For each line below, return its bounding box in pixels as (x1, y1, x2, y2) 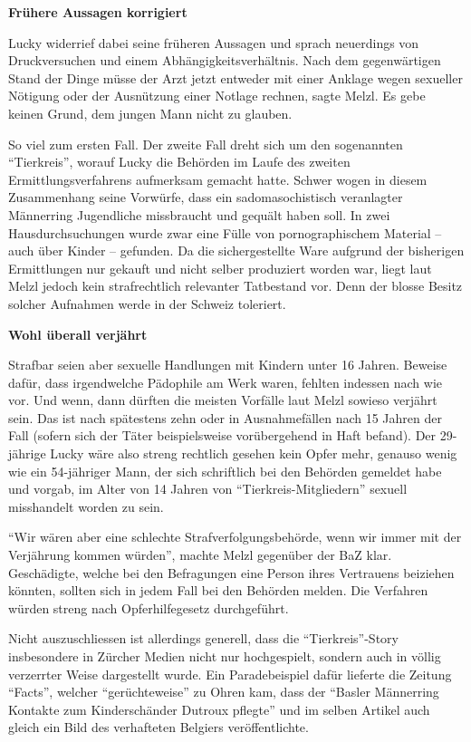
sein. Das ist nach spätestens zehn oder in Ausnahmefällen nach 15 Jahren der (8, 408, 442, 427)
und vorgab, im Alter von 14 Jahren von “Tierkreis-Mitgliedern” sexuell (8, 479, 408, 498)
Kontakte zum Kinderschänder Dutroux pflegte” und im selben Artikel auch (8, 699, 430, 718)
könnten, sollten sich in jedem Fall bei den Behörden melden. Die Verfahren (8, 581, 428, 600)
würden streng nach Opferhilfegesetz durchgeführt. (8, 598, 289, 617)
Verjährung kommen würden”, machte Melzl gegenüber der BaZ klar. (8, 545, 392, 564)
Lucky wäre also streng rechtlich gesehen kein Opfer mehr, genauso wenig (50, 444, 457, 463)
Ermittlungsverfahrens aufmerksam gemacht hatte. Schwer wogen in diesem (8, 169, 428, 188)
